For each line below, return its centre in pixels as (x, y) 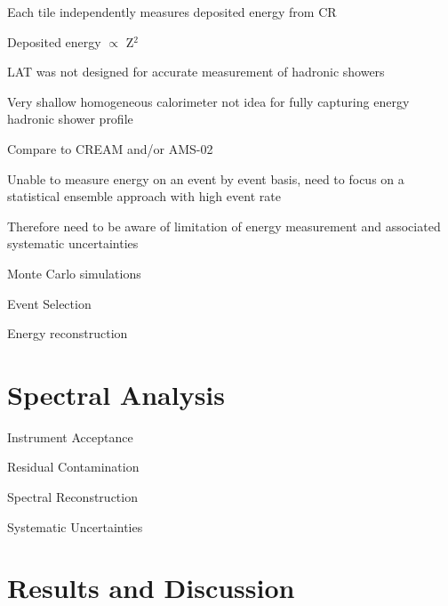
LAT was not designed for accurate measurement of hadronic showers (196, 72)
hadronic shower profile (70, 119)
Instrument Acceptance (70, 436)
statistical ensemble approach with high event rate (144, 196)
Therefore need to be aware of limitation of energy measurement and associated (224, 226)
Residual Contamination (73, 467)
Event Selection (49, 303)
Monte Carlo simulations (74, 273)
